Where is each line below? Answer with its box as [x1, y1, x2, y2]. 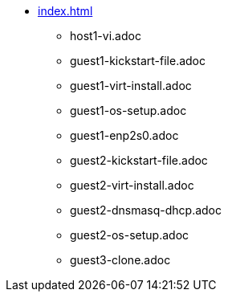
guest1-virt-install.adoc [70, 79, 192, 92]
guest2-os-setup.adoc [70, 228, 189, 242]
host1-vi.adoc [70, 29, 141, 43]
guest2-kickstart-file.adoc [70, 153, 208, 167]
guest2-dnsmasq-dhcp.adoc [70, 203, 222, 217]
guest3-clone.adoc [70, 253, 171, 267]
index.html [38, 4, 93, 18]
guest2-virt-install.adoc [70, 178, 194, 192]
